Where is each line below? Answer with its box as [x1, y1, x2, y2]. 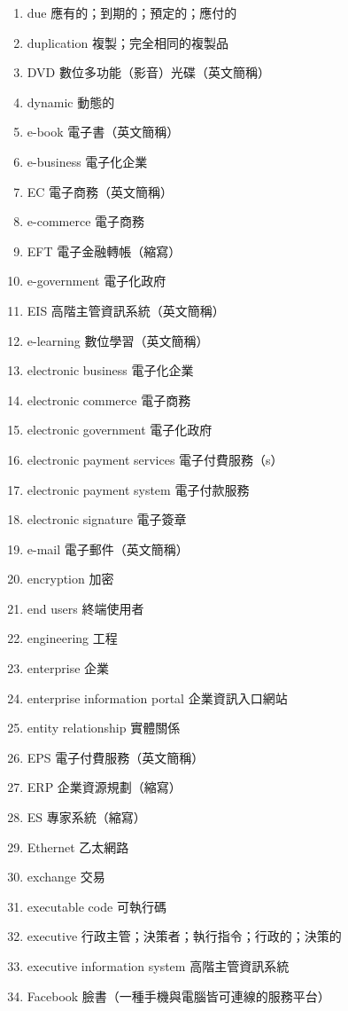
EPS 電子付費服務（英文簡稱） [27, 748, 205, 766]
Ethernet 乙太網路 [27, 837, 129, 856]
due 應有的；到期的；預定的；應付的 [27, 4, 237, 21]
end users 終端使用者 [27, 599, 144, 617]
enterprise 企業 [27, 659, 110, 678]
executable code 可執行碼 [27, 897, 166, 915]
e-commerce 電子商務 [27, 212, 145, 231]
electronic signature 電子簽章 [27, 510, 187, 529]
